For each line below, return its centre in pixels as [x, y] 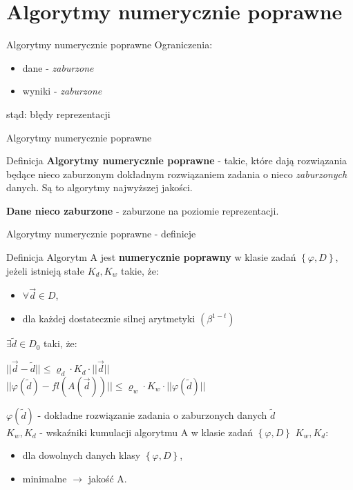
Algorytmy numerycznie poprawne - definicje [101, 234]
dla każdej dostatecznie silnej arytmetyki [109, 318]
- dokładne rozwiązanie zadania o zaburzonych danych [152, 414]
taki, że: [60, 343]
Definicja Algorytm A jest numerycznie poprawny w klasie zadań [151, 257]
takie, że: [140, 270]
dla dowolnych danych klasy [82, 455]
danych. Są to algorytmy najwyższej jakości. [99, 187]
